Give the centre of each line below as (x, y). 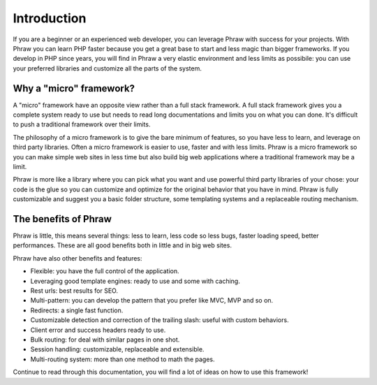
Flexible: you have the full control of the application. (105, 271)
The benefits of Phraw (62, 219)
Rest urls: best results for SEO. (74, 291)
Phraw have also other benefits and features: (77, 258)
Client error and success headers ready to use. (98, 330)
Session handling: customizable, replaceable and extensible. (117, 349)
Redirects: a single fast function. (77, 310)
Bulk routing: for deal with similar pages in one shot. (105, 340)
